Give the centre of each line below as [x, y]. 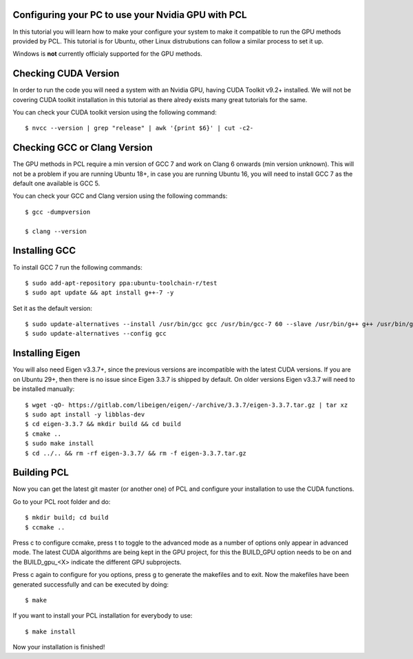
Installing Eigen [46, 353]
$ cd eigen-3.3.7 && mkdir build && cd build [103, 424]
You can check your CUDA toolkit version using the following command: [115, 112]
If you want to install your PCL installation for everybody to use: [103, 616]
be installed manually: [44, 389]
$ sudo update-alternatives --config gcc [96, 334]
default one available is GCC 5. [56, 183]
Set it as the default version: [53, 308]
